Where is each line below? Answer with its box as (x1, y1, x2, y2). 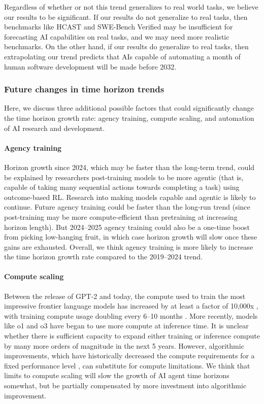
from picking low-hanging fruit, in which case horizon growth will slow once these (4, 231, 257, 242)
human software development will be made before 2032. (4, 61, 177, 72)
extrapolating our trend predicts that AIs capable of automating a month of (4, 51, 241, 61)
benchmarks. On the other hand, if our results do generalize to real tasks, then (4, 41, 249, 52)
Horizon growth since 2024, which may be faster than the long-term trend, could (4, 161, 255, 172)
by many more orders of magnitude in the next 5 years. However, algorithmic (4, 340, 244, 351)
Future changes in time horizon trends (4, 83, 164, 95)
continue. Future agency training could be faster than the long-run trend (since (4, 201, 250, 212)
